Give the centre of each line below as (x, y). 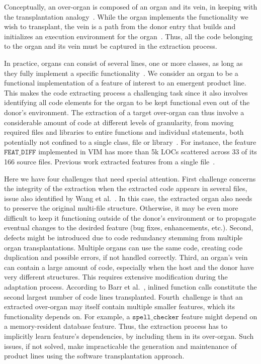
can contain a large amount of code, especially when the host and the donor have (129, 267)
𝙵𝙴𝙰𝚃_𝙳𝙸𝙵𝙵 (20, 153)
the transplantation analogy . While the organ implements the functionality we (126, 16)
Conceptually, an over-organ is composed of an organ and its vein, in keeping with (131, 7)
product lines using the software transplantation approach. (94, 356)
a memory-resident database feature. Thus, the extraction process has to (116, 326)
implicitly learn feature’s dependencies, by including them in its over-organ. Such (129, 336)
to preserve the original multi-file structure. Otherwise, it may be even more (121, 208)
